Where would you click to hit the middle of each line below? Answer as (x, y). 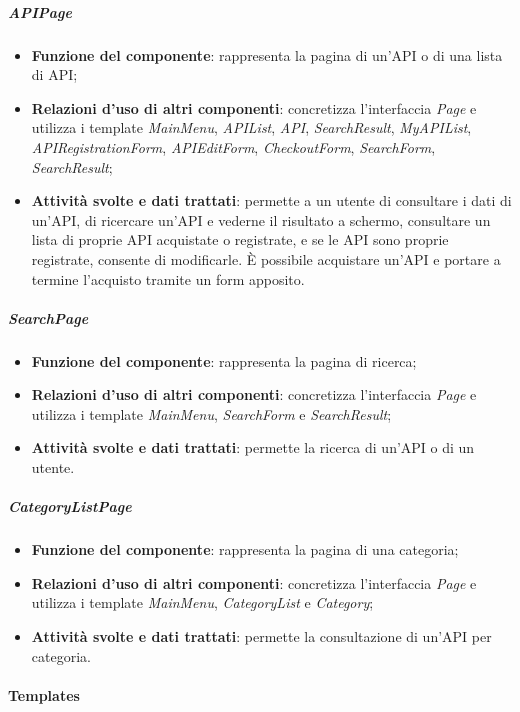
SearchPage (48, 317)
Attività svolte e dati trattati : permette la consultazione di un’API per (261, 635)
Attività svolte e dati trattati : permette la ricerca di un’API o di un (253, 447)
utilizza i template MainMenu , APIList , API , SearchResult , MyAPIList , (251, 127)
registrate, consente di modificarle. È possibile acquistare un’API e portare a (266, 258)
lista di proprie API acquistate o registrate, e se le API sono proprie (240, 239)
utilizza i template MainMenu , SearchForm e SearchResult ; (211, 413)
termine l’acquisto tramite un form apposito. (168, 278)
